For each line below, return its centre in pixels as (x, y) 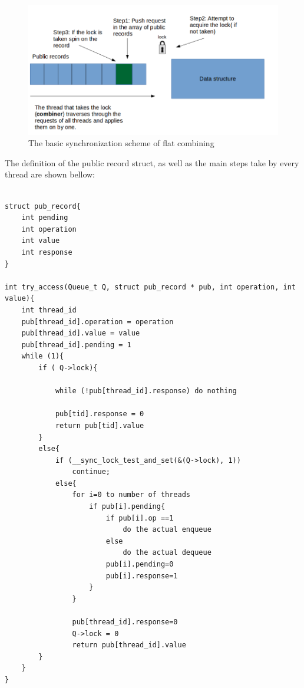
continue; (91, 472)
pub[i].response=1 (142, 576)
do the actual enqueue (167, 530)
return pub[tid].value (100, 425)
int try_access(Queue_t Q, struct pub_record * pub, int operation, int (150, 287)
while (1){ (43, 356)
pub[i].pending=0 (140, 564)
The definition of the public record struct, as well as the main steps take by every (152, 162)
